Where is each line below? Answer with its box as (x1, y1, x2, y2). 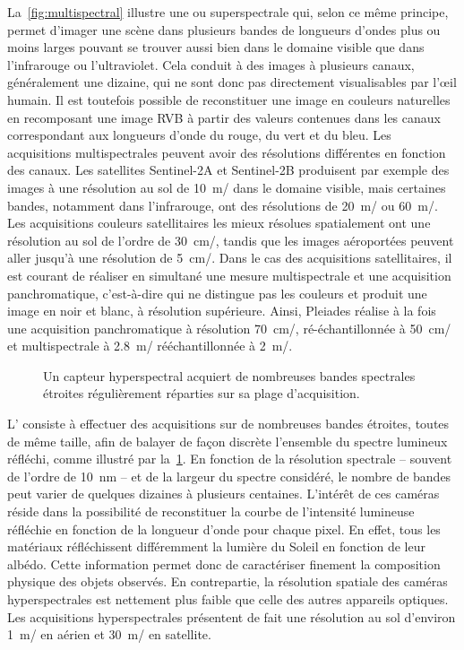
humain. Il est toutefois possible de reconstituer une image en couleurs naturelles (7, 90, 451, 108)
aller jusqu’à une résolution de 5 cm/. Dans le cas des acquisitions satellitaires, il (7, 248, 452, 267)
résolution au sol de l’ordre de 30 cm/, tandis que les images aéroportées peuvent (7, 230, 454, 249)
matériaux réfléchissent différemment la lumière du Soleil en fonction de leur (7, 537, 425, 556)
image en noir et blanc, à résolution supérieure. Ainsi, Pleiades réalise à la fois (7, 301, 436, 320)
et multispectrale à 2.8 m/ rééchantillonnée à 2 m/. (7, 336, 293, 355)
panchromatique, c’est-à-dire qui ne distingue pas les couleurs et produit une (7, 283, 427, 302)
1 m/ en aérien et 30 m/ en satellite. (7, 625, 211, 644)
